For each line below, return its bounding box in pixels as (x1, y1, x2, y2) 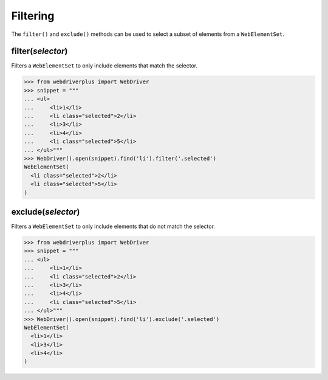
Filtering (11, 9, 55, 22)
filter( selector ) (11, 46, 68, 57)
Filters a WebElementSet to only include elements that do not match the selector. (11, 223, 216, 230)
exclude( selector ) (11, 207, 80, 217)
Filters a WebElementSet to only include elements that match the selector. (11, 62, 198, 69)
